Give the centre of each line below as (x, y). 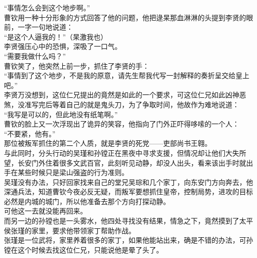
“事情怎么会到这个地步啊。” (47, 7)
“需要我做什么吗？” (35, 56)
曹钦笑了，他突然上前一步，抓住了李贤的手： (77, 65)
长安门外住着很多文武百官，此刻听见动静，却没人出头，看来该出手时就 (132, 162)
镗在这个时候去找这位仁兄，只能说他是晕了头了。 (84, 249)
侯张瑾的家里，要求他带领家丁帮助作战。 (70, 230)
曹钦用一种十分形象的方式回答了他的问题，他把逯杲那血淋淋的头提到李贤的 (125, 17)
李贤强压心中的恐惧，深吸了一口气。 (63, 46)
